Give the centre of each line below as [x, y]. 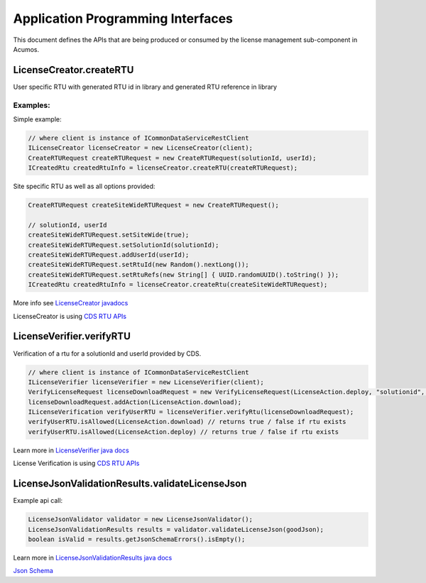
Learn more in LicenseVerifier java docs [71, 450]
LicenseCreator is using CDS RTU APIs [70, 316]
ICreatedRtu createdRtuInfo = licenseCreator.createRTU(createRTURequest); [163, 168]
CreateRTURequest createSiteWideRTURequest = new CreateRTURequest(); [154, 205]
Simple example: [37, 119]
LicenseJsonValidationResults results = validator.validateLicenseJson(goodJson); [176, 529]
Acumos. [26, 49]
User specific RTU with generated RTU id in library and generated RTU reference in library [145, 87]
